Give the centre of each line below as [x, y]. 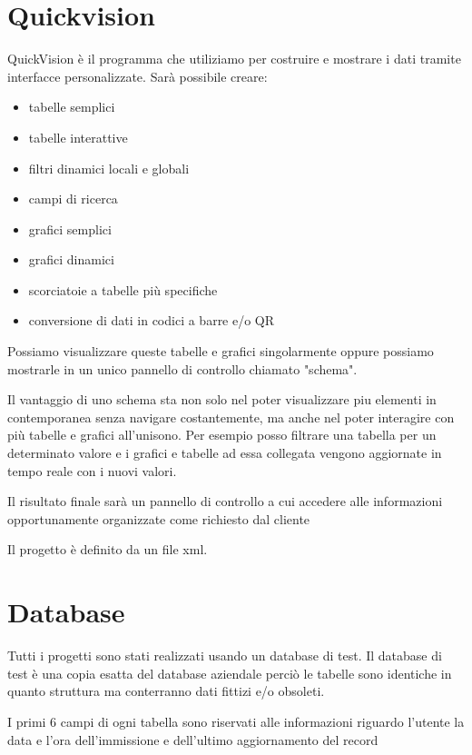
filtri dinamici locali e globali [109, 168]
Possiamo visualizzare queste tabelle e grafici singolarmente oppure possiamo [221, 351]
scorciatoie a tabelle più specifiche [123, 289]
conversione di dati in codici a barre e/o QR [152, 320]
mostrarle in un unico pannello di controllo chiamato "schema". [182, 368]
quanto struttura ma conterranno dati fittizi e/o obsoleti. [166, 691]
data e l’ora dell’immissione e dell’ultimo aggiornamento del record [193, 739]
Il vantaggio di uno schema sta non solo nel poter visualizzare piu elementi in [222, 399]
